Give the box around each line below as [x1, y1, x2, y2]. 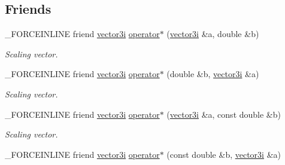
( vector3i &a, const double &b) [166, 108, 281, 120]
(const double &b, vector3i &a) [166, 148, 281, 160]
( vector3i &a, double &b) [166, 27, 259, 40]
